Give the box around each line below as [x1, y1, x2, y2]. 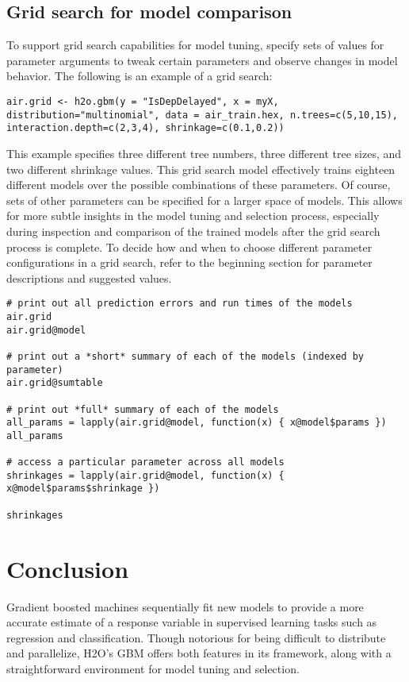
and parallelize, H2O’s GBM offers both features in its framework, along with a [6, 645, 392, 661]
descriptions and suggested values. [6, 269, 172, 286]
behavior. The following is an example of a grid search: [6, 67, 273, 84]
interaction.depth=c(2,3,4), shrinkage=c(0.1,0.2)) [6, 122, 285, 134]
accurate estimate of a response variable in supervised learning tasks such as [6, 614, 377, 630]
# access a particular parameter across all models [6, 457, 285, 468]
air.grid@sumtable [6, 377, 103, 389]
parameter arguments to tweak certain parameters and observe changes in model [6, 52, 398, 68]
